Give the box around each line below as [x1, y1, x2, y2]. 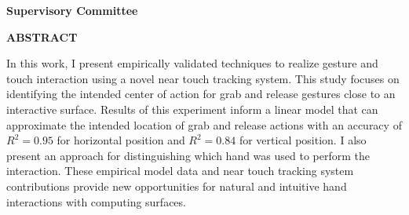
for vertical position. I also [239, 132, 367, 148]
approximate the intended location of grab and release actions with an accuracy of [6, 116, 402, 133]
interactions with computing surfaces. [6, 193, 186, 210]
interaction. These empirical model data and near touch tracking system [6, 162, 354, 179]
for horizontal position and [57, 132, 185, 148]
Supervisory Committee [6, 2, 138, 18]
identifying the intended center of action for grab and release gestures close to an [6, 86, 396, 102]
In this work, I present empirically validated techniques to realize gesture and [6, 55, 378, 71]
